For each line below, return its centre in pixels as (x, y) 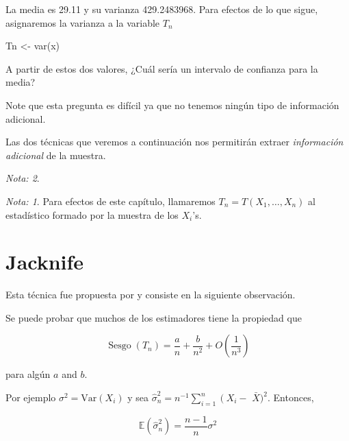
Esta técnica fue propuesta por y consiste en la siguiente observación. (151, 295)
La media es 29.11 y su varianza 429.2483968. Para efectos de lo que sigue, (162, 9)
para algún (28, 374)
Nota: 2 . (23, 178)
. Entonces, (290, 397)
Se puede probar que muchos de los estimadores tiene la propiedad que (154, 317)
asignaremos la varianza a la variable (83, 22)
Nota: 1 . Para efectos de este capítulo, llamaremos (111, 201)
